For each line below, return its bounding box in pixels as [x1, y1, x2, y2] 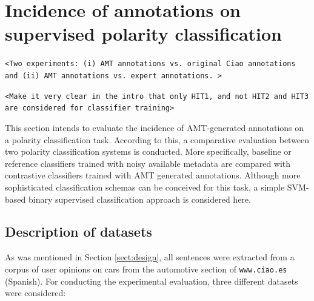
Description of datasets [5, 222, 152, 241]
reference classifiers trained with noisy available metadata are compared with [5, 157, 291, 169]
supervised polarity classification [5, 21, 282, 46]
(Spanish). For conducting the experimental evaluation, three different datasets [5, 274, 298, 287]
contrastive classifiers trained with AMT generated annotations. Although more [5, 169, 301, 181]
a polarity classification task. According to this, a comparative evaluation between [5, 133, 310, 146]
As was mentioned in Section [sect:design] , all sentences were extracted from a [5, 251, 295, 263]
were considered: [5, 286, 66, 299]
